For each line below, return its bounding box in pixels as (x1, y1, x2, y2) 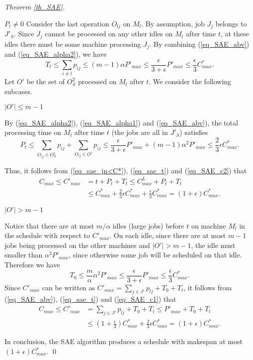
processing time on (4, 127, 62, 137)
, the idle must (191, 240, 236, 250)
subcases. (4, 86, 32, 96)
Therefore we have (4, 259, 60, 270)
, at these (220, 28, 249, 39)
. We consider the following (149, 76, 232, 87)
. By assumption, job (141, 18, 205, 28)
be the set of (26, 76, 65, 87)
